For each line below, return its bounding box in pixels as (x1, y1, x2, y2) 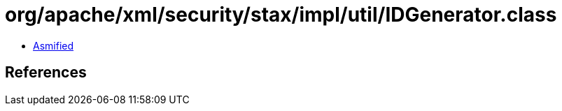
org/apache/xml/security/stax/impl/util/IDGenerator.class (5, 3, 557, 27)
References (5, 64, 87, 82)
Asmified (33, 39, 74, 52)
